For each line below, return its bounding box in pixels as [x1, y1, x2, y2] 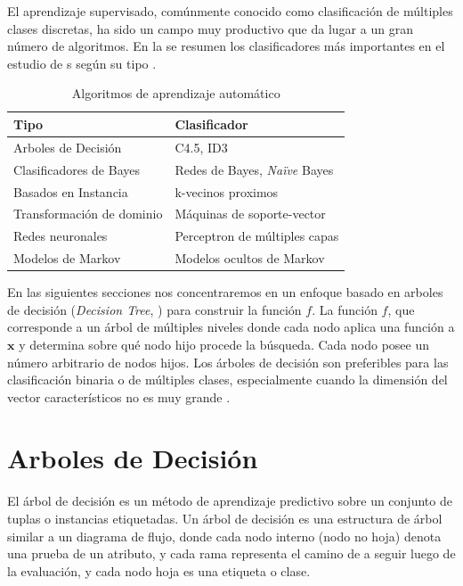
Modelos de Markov [13, 249, 121, 268]
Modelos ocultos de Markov [175, 249, 325, 268]
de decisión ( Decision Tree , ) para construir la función [7, 300, 302, 318]
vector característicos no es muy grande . [7, 387, 231, 406]
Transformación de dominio [13, 204, 163, 223]
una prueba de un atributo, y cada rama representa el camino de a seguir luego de [7, 544, 456, 563]
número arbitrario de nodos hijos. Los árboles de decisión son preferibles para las [7, 352, 449, 371]
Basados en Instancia [13, 182, 128, 201]
